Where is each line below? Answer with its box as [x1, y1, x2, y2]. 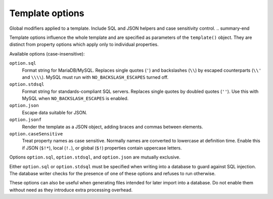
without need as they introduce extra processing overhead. [9, 187, 133, 193]
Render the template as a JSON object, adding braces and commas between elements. [22, 124, 203, 130]
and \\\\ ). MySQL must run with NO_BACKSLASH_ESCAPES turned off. [22, 74, 169, 80]
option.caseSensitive [9, 131, 63, 137]
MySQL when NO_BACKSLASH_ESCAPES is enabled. [22, 95, 129, 102]
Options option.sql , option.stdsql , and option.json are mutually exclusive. [9, 154, 180, 160]
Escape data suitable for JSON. [22, 109, 87, 116]
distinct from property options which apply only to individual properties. [9, 41, 159, 47]
